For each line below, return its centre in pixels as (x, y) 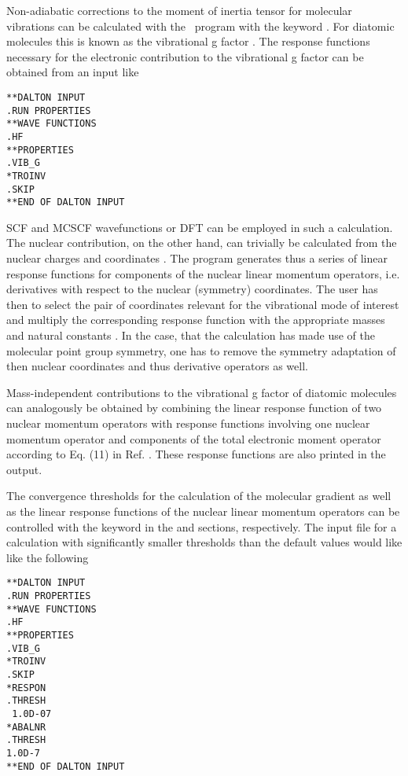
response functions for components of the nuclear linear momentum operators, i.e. (203, 273)
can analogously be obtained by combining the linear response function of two (194, 408)
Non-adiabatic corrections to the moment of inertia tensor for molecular (179, 10)
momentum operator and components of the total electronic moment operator (194, 438)
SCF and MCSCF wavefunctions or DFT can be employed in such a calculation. (200, 227)
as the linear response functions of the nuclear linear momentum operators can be (203, 511)
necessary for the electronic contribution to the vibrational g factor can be (185, 56)
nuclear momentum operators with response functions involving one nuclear (188, 423)
